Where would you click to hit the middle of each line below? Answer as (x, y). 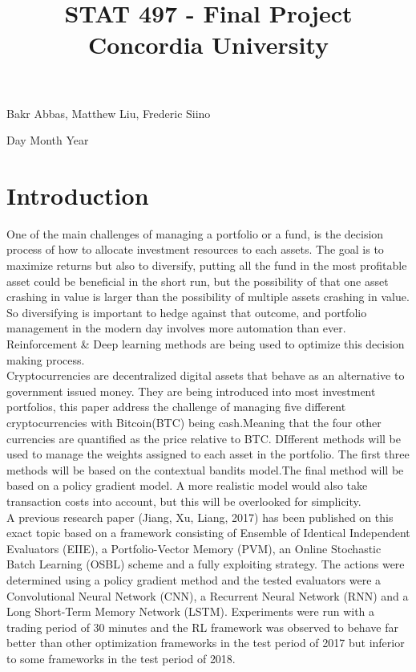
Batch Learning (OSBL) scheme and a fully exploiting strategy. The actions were (206, 564)
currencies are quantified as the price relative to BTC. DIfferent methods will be (204, 438)
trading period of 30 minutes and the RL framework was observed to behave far (202, 627)
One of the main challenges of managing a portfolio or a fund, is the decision (195, 233)
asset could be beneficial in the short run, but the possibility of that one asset (198, 281)
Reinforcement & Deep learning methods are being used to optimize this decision (206, 344)
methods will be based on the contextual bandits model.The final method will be (205, 469)
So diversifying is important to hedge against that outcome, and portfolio (187, 312)
